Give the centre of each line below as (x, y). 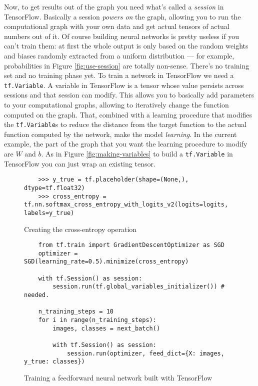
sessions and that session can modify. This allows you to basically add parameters (129, 95)
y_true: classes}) (54, 362)
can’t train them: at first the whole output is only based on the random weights (126, 46)
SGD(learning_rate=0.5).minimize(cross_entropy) (106, 262)
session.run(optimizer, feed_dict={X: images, (145, 353)
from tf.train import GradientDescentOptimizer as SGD (131, 245)
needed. (37, 295)
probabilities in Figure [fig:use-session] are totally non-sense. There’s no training (127, 65)
